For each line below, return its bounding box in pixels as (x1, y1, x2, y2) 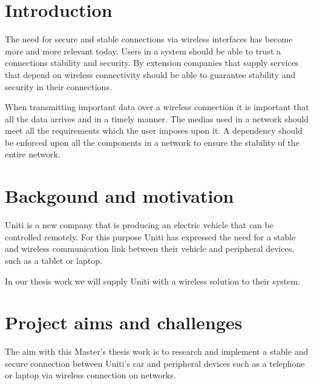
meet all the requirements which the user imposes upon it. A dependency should (5, 124, 303, 137)
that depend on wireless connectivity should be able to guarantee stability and (5, 68, 296, 81)
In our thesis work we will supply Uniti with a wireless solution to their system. (5, 274, 301, 287)
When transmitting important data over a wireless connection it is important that (5, 100, 309, 113)
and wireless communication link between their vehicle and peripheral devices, (5, 242, 295, 255)
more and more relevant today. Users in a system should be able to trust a (5, 44, 281, 57)
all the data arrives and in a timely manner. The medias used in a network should (5, 112, 309, 125)
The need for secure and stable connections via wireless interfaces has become (5, 33, 293, 45)
